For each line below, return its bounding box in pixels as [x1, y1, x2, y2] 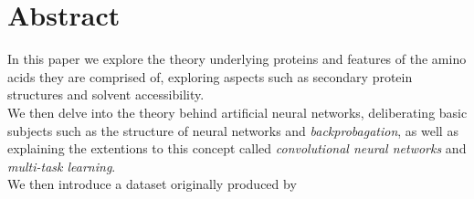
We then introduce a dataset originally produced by [7, 174, 297, 194]
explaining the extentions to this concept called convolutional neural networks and [7, 139, 467, 158]
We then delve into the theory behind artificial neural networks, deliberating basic [7, 102, 468, 121]
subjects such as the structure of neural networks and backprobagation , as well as [7, 120, 458, 140]
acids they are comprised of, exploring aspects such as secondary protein [7, 67, 413, 86]
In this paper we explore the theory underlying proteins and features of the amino [7, 49, 467, 68]
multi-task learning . [7, 156, 116, 175]
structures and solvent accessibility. [7, 85, 205, 104]
